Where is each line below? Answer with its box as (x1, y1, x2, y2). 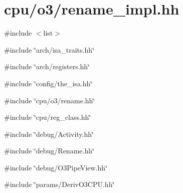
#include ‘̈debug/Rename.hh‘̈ (4, 145, 94, 156)
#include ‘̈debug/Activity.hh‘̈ (4, 128, 94, 139)
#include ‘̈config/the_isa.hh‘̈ (4, 78, 93, 88)
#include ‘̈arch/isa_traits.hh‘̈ (4, 44, 94, 55)
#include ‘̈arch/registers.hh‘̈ (4, 61, 90, 72)
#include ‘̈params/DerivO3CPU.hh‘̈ (4, 179, 115, 189)
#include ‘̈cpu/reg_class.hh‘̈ (4, 112, 91, 122)
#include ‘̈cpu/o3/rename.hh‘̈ (4, 95, 95, 105)
